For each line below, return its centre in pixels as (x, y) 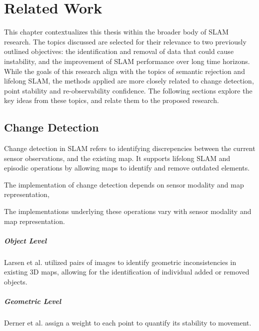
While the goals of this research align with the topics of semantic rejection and (124, 71)
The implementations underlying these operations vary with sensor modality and (128, 211)
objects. (16, 281)
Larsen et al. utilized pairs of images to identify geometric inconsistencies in (120, 262)
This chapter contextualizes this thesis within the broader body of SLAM (116, 32)
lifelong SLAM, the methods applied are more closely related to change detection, (129, 81)
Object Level (25, 240)
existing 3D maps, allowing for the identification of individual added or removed (127, 272)
